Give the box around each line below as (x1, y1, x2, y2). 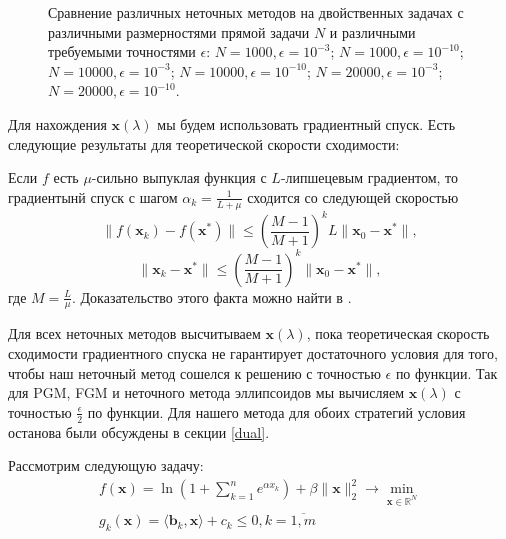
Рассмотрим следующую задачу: (8, 455, 204, 476)
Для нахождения (8, 113, 107, 134)
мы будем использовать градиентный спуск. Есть (157, 113, 456, 134)
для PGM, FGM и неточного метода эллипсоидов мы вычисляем (8, 382, 404, 403)
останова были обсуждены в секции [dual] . (8, 421, 270, 442)
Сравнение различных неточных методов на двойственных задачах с (48, 2, 464, 22)
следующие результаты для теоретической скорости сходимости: (8, 133, 400, 154)
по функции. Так (395, 362, 498, 383)
